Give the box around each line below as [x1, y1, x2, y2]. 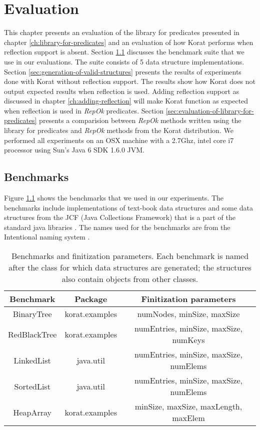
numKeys [172, 334, 205, 346]
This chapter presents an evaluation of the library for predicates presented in [4, 27, 239, 37]
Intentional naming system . [4, 231, 90, 242]
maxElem [172, 412, 205, 424]
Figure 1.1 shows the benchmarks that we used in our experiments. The [4, 192, 224, 203]
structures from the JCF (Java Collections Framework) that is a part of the [4, 212, 235, 222]
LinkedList [13, 354, 51, 366]
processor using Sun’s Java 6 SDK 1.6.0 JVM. [4, 144, 144, 155]
